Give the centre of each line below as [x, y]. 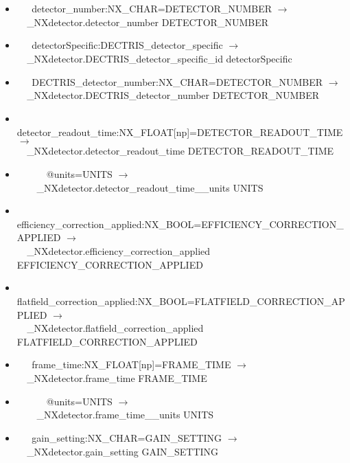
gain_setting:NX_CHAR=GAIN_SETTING [127, 437]
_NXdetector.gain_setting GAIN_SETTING [123, 451]
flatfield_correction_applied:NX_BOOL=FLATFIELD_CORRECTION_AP [181, 301]
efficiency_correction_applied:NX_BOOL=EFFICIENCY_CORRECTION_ [180, 224]
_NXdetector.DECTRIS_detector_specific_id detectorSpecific [160, 58]
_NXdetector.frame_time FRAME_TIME [117, 378]
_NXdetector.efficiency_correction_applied [119, 251]
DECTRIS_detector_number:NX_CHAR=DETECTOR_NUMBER [177, 81]
